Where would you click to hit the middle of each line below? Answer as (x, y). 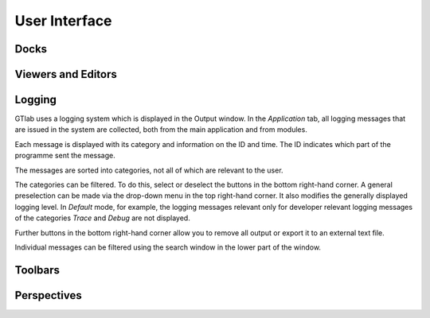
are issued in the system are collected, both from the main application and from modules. (161, 130)
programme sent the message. (65, 156)
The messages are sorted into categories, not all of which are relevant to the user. (149, 170)
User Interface (63, 21)
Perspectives (49, 295)
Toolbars (37, 270)
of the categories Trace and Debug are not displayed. (102, 218)
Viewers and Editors (66, 74)
